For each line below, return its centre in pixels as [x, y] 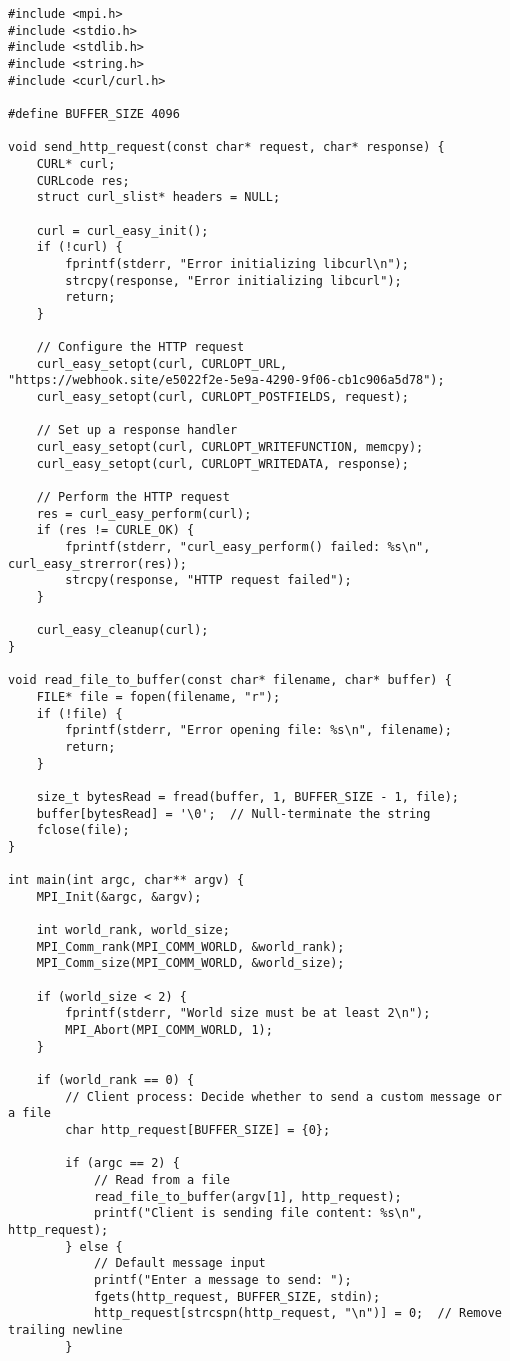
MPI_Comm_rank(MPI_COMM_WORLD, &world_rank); [190, 946]
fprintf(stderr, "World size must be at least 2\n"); [248, 1013]
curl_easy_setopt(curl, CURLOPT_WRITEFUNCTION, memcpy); [230, 447]
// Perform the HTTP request [133, 497]
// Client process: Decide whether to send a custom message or [283, 1096]
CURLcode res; [83, 180]
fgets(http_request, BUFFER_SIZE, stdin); [237, 1296]
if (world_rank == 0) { [115, 1080]
